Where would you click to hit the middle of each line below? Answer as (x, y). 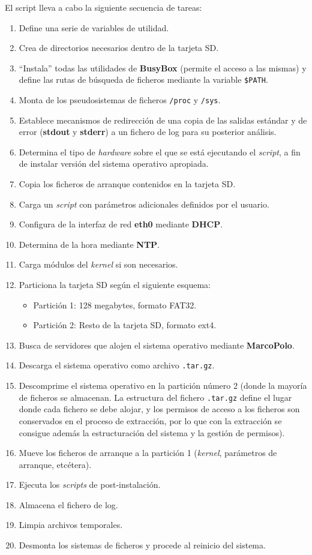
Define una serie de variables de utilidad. (94, 27)
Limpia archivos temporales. (71, 525)
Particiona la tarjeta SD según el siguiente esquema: (115, 285)
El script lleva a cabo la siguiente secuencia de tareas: (103, 7)
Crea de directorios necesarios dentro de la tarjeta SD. (119, 48)
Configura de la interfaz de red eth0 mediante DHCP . (121, 224)
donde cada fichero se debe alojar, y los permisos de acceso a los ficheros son (159, 409)
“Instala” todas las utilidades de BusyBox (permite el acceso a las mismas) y (163, 67)
